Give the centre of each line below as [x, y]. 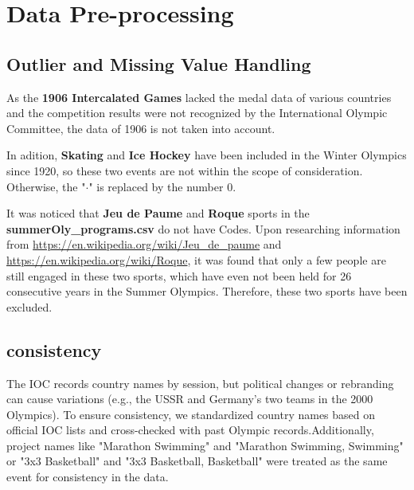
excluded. [29, 306]
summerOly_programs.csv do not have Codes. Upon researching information [203, 228]
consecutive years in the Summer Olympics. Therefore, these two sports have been [207, 291]
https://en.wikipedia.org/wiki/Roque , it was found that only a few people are [196, 259]
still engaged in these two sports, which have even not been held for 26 [179, 275]
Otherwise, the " [46, 186]
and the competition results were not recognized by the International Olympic [197, 113]
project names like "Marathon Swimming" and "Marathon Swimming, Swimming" [205, 445]
